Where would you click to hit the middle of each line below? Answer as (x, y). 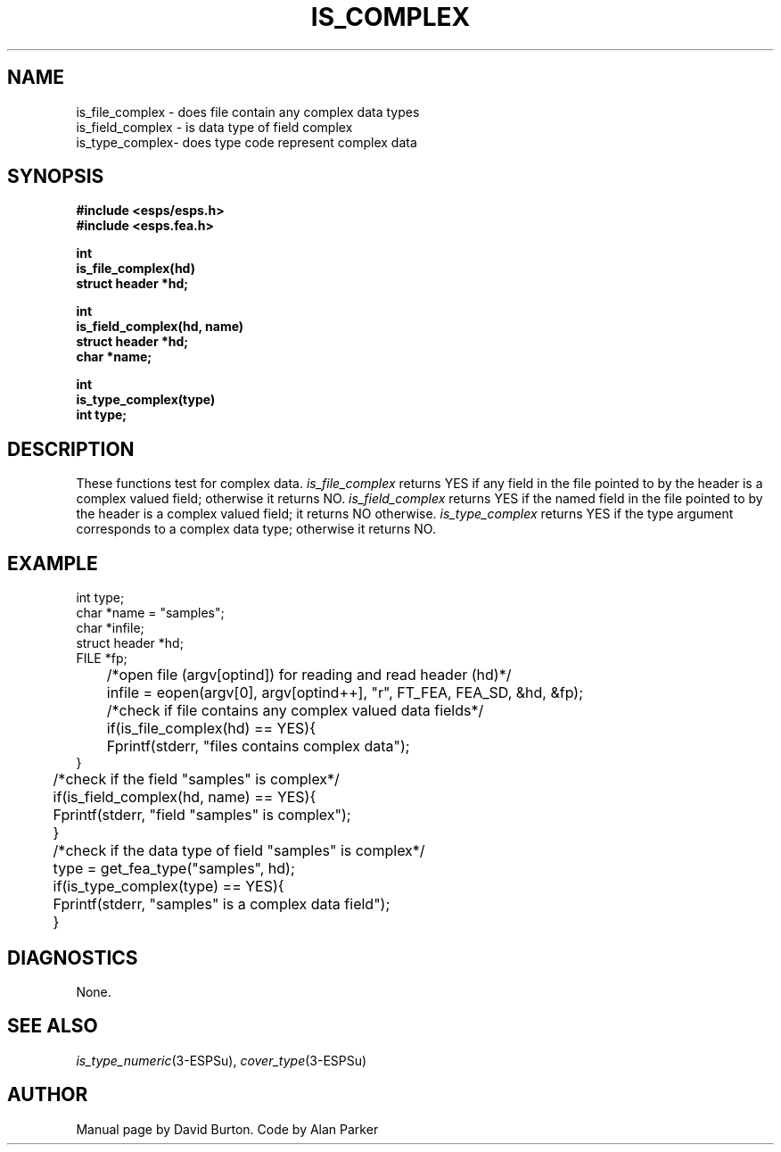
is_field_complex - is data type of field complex (214, 127)
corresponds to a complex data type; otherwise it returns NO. (256, 529)
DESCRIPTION (71, 449)
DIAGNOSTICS (73, 957)
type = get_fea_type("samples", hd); (174, 869)
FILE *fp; (102, 659)
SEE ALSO (53, 1026)
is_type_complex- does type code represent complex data (247, 142)
